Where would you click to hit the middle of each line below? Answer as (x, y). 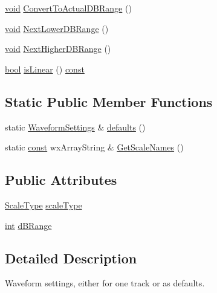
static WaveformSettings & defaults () (75, 127)
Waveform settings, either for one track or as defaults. (105, 283)
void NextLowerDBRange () (57, 28)
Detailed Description (71, 258)
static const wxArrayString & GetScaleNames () (94, 147)
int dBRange (28, 225)
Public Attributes (61, 180)
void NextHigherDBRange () (58, 49)
